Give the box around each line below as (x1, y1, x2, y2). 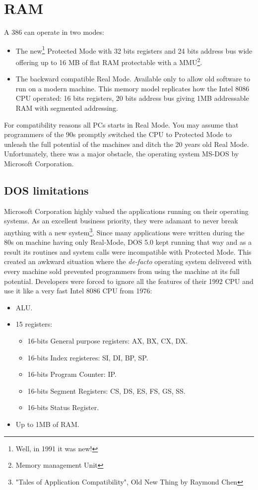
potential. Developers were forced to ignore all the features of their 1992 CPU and (4, 276, 254, 286)
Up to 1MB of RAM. (15, 419, 79, 429)
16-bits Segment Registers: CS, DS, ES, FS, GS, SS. (27, 385, 186, 396)
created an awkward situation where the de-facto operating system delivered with (4, 256, 252, 267)
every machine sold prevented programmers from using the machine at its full (4, 266, 240, 276)
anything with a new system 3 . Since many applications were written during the (4, 225, 245, 237)
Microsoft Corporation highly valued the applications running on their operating (4, 206, 249, 216)
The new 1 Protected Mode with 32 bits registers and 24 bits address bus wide (15, 44, 253, 56)
